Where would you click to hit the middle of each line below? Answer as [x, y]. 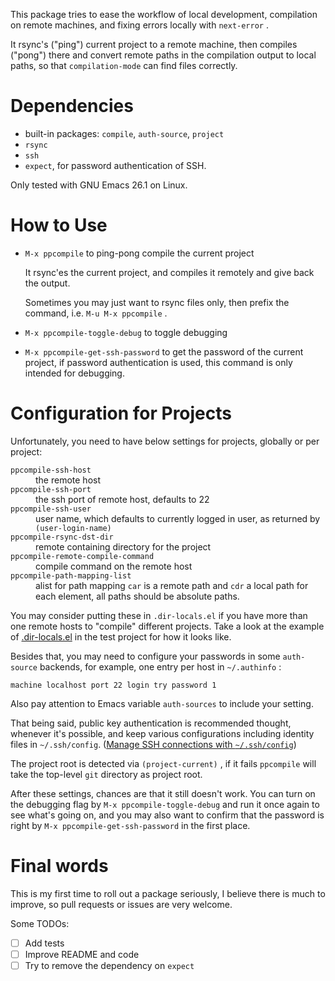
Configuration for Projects [121, 413]
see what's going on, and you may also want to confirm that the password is [167, 815]
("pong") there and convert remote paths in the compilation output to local [163, 55]
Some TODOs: [40, 923]
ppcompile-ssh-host [51, 470]
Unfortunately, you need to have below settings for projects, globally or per [165, 441]
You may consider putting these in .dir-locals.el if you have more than [159, 615]
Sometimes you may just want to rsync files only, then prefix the [157, 302]
